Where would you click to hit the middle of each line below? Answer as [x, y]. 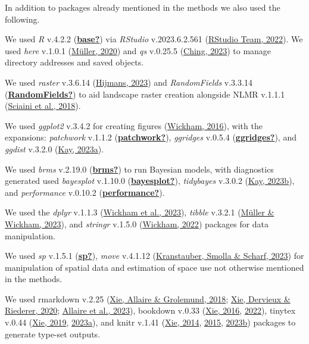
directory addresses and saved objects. [74, 62]
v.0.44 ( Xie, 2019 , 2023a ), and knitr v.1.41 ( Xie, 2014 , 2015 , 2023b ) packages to [150, 322]
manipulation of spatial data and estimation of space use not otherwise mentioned [154, 267]
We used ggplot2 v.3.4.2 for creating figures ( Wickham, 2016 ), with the [134, 125]
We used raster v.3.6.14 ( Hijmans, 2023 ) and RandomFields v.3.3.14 [129, 82]
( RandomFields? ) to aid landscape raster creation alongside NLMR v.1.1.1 [145, 94]
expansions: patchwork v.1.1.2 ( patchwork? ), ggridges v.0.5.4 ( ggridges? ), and [151, 137]
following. [22, 19]
